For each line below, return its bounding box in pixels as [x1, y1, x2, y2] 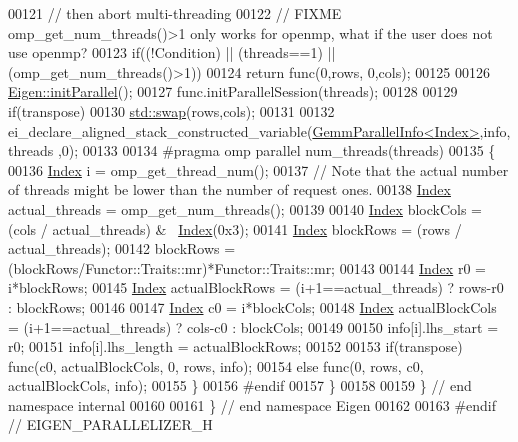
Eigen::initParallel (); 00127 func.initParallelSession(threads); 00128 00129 [8, 81, 458, 102]
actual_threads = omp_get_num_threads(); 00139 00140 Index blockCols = [8, 198, 483, 219]
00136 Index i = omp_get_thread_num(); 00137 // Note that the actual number [8, 159, 509, 180]
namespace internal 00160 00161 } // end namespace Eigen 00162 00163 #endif [8, 394, 497, 415]
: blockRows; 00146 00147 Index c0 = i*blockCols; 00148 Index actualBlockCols [8, 296, 497, 317]
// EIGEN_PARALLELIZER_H [8, 414, 213, 435]
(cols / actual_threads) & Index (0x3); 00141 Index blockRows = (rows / [8, 218, 462, 239]
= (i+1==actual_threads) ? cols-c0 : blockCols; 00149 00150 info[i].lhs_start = [8, 316, 499, 337]
